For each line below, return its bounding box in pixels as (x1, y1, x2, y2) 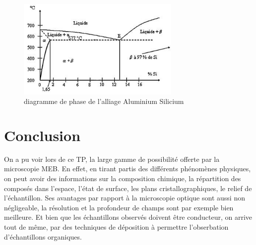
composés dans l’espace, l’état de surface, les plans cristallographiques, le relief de (4, 183, 252, 193)
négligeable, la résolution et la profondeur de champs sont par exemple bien (4, 202, 234, 212)
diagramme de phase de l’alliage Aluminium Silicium (24, 96, 184, 106)
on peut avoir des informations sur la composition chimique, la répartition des (4, 173, 241, 184)
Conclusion (4, 125, 81, 145)
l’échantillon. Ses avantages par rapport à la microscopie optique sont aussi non (4, 193, 245, 203)
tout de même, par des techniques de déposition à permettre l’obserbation (4, 221, 229, 232)
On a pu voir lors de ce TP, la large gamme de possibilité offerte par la (4, 153, 220, 164)
